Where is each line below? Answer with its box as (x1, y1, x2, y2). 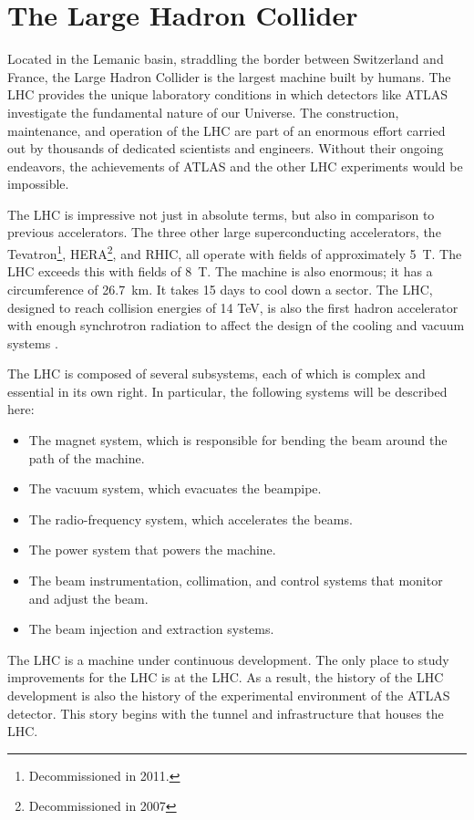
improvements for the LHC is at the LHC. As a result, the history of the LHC (7, 668, 444, 687)
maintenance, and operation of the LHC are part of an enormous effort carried (7, 120, 446, 140)
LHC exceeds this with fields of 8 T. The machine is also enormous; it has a (7, 262, 433, 281)
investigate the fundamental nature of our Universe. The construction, (7, 102, 399, 121)
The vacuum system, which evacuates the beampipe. (28, 479, 322, 498)
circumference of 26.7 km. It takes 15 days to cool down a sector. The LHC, (7, 279, 433, 298)
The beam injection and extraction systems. (28, 619, 274, 638)
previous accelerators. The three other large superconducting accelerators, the (7, 223, 441, 242)
